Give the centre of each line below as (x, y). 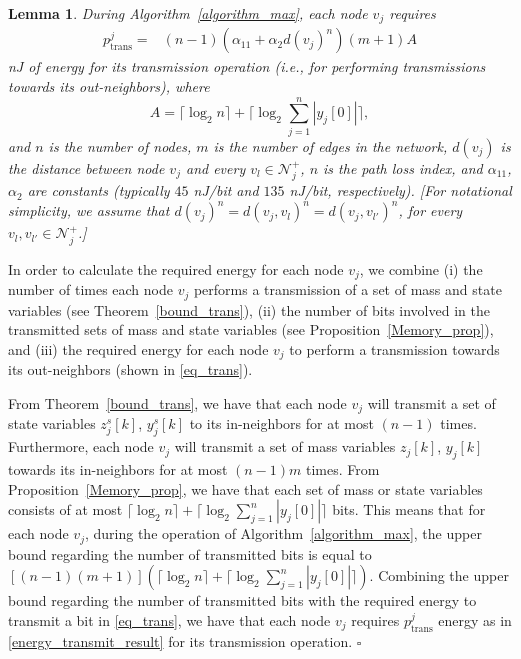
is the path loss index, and (403, 167)
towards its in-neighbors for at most (118, 468)
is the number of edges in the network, (330, 145)
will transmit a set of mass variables (285, 446)
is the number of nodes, (120, 145)
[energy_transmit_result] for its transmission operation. (180, 640)
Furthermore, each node (81, 446)
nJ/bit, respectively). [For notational (400, 190)
